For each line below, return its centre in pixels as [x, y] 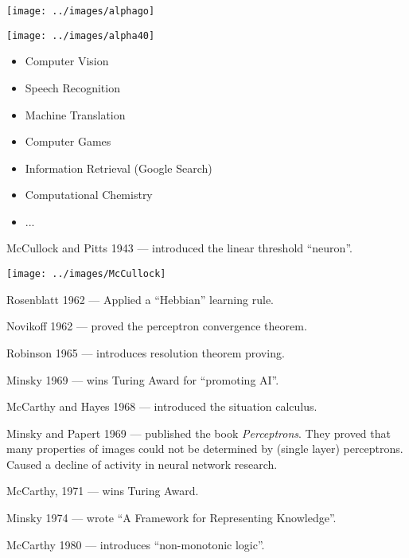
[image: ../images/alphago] [81, 11]
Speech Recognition [72, 87]
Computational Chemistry [89, 195]
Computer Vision [67, 61]
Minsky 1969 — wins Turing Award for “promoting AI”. [143, 379]
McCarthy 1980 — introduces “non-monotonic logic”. [136, 544]
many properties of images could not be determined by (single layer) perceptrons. [205, 449]
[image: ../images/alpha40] [81, 35]
